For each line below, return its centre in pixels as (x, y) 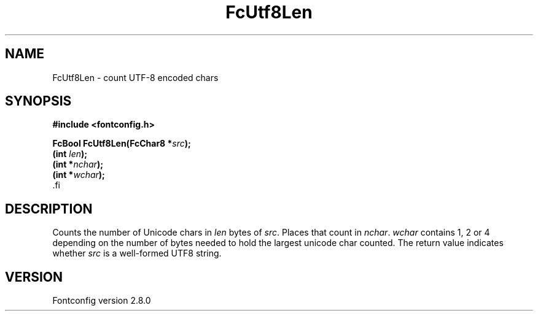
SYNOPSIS (38, 101)
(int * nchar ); (78, 164)
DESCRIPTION (49, 209)
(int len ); (70, 154)
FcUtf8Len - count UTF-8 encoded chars (135, 77)
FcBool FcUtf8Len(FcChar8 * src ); (122, 144)
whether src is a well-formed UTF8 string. (137, 253)
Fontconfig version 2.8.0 (102, 301)
